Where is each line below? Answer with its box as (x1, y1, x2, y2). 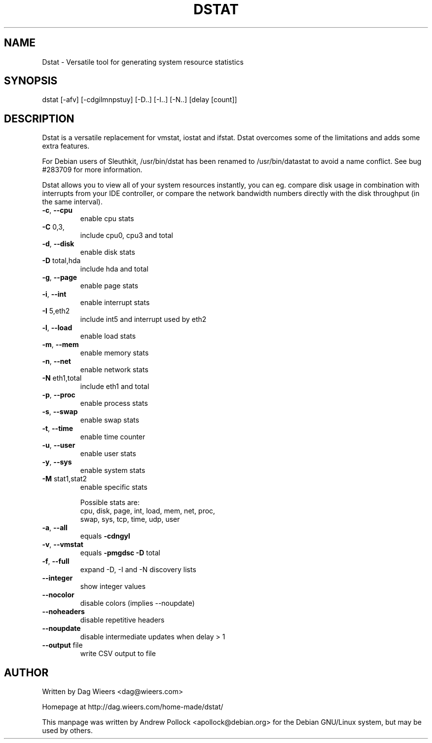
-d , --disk (42, 239, 74, 248)
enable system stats (80, 466, 145, 475)
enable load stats (80, 332, 136, 341)
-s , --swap (42, 407, 78, 416)
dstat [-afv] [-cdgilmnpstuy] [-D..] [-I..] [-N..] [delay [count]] (42, 95, 237, 104)
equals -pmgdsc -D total (80, 548, 160, 557)
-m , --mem (42, 340, 79, 349)
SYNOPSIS (4, 75, 58, 87)
